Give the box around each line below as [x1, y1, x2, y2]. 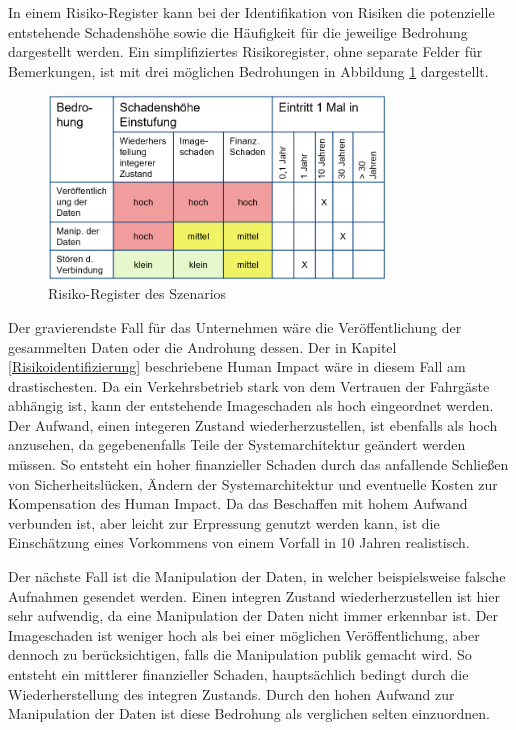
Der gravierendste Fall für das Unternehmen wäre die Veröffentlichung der [8, 316, 462, 337]
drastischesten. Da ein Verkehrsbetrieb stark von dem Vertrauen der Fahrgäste [8, 375, 490, 396]
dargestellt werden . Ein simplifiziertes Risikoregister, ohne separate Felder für [8, 41, 483, 62]
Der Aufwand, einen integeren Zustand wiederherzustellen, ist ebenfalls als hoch [8, 414, 498, 435]
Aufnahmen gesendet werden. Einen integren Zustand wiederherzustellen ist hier [8, 585, 500, 606]
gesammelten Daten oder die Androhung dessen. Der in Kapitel [8, 336, 397, 357]
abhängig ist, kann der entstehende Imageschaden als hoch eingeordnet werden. [8, 395, 494, 416]
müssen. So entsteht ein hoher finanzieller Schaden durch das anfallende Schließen [8, 454, 509, 475]
